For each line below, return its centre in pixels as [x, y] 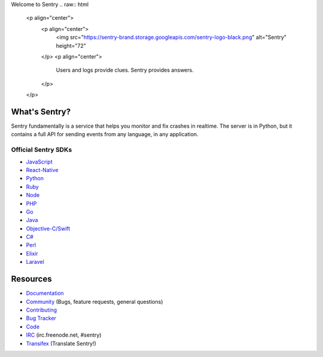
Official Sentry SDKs [42, 150]
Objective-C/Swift [48, 228]
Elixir [32, 253]
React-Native [42, 170]
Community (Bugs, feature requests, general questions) [95, 301]
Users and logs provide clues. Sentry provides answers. [125, 70]
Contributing [41, 310]
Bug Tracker [41, 318]
